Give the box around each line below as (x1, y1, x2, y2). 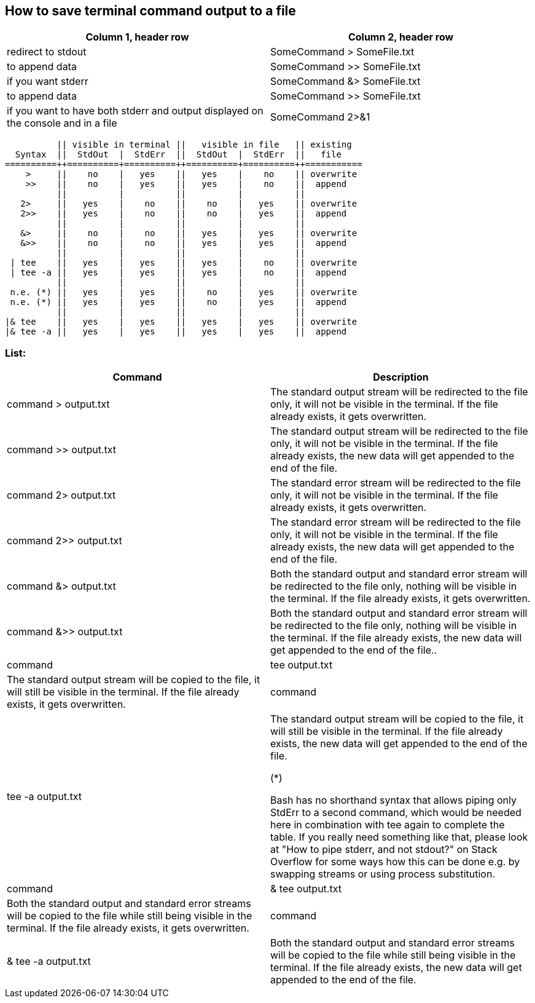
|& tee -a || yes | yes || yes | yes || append (5, 327, 347, 337)
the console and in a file (7, 117, 117, 130)
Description (373, 371, 429, 384)
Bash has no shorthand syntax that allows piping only (270, 794, 517, 807)
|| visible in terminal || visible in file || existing (57, 140, 352, 150)
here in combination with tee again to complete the (270, 819, 505, 831)
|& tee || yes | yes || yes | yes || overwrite (5, 317, 357, 327)
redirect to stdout (7, 46, 87, 58)
